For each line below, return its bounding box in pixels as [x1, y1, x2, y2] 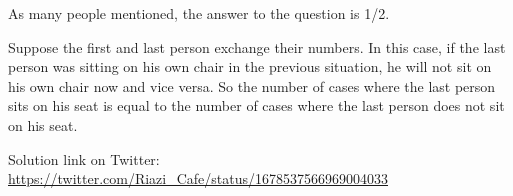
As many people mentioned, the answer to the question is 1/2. [8, 3, 390, 23]
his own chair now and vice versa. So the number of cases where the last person [8, 75, 496, 96]
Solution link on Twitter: [8, 148, 160, 169]
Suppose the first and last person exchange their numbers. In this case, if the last [8, 36, 506, 57]
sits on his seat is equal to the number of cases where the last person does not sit [8, 95, 505, 116]
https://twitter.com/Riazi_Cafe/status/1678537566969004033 [8, 168, 389, 189]
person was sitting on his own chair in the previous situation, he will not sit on [8, 56, 492, 77]
